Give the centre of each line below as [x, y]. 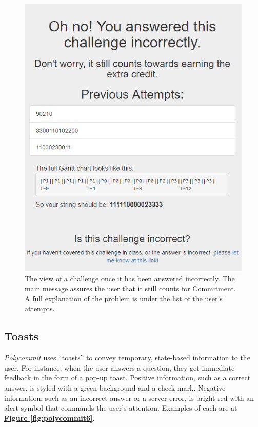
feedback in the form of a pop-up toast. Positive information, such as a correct [127, 378]
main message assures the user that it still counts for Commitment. [130, 288]
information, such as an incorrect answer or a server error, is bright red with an [129, 398]
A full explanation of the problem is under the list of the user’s [124, 298]
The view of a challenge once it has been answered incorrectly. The [130, 278]
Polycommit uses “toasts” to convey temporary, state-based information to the [127, 358]
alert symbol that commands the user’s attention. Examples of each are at [121, 408]
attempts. [40, 308]
